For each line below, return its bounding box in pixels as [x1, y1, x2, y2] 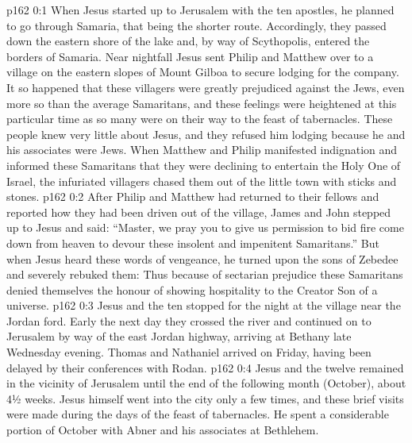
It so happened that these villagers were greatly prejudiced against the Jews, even [6, 79, 405, 95]
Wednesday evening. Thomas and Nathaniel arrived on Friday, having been [6, 344, 372, 360]
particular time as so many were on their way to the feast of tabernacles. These [6, 110, 393, 127]
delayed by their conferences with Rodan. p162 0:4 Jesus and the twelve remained [6, 359, 404, 376]
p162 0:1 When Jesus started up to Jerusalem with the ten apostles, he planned [6, 2, 395, 17]
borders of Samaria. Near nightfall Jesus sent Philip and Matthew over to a [6, 48, 374, 64]
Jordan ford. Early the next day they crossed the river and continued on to [6, 312, 372, 329]
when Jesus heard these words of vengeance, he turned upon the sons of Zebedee [6, 250, 399, 267]
